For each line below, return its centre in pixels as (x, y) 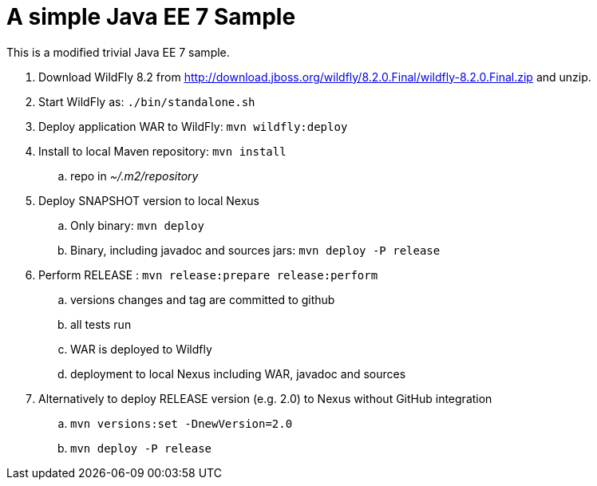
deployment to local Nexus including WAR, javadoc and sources (238, 373)
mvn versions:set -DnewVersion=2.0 (182, 423)
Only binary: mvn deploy (137, 225)
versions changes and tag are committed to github (203, 299)
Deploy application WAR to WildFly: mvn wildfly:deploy (193, 126)
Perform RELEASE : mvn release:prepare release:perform (208, 275)
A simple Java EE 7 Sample (151, 17)
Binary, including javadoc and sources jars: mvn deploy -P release (255, 250)
